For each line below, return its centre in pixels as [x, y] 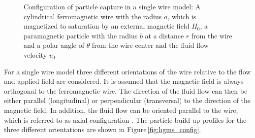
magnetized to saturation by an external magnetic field [107, 26]
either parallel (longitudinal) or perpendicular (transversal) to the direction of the [127, 100]
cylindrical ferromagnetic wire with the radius [93, 16]
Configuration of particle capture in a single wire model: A [112, 6]
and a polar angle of [54, 45]
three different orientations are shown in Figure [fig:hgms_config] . [103, 129]
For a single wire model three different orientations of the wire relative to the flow [127, 71]
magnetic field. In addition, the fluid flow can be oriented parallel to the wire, [121, 110]
